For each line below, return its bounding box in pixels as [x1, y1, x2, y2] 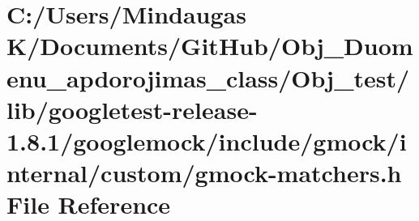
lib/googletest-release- [6, 92, 258, 125]
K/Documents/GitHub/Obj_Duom [6, 29, 413, 62]
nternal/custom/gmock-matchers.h [6, 156, 402, 189]
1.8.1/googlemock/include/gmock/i [6, 124, 407, 157]
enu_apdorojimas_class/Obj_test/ [6, 61, 410, 94]
